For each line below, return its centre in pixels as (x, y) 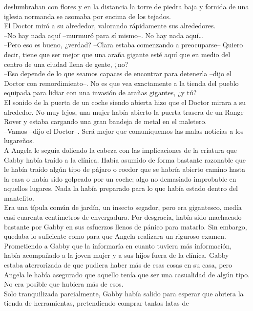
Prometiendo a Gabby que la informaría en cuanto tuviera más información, (118, 245)
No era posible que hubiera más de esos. (64, 284)
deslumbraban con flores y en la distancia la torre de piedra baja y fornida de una (126, 6)
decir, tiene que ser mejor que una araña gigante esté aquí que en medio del (117, 54)
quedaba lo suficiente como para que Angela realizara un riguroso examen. (115, 236)
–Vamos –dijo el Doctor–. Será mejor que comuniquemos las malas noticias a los (124, 131)
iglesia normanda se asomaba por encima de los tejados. (87, 16)
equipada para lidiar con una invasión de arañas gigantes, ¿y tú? (100, 93)
